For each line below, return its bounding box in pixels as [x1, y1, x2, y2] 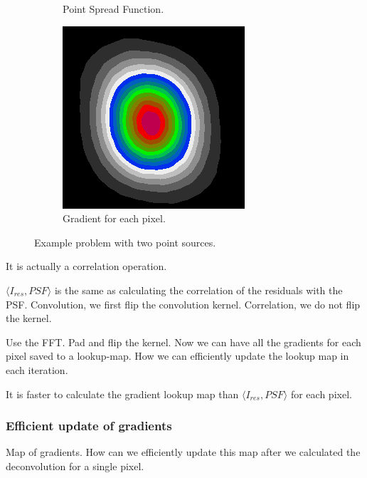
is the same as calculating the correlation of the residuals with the [54, 282, 343, 297]
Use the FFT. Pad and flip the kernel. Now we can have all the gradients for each [6, 334, 361, 349]
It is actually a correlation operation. [6, 259, 167, 274]
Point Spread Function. [63, 1, 164, 16]
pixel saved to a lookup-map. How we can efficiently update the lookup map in [6, 348, 349, 363]
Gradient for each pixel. [63, 211, 166, 226]
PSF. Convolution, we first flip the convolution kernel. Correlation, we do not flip [6, 296, 361, 311]
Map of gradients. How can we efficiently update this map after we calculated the [6, 445, 361, 459]
